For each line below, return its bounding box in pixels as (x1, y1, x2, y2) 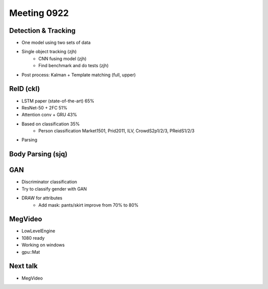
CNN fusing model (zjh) (38, 55, 87, 62)
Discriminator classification (21, 179, 77, 185)
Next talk (9, 262, 38, 271)
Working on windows (21, 242, 65, 248)
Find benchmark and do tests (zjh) (38, 63, 109, 69)
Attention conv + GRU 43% (21, 112, 77, 118)
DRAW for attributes (21, 195, 63, 201)
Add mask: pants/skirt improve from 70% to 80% (38, 202, 139, 208)
